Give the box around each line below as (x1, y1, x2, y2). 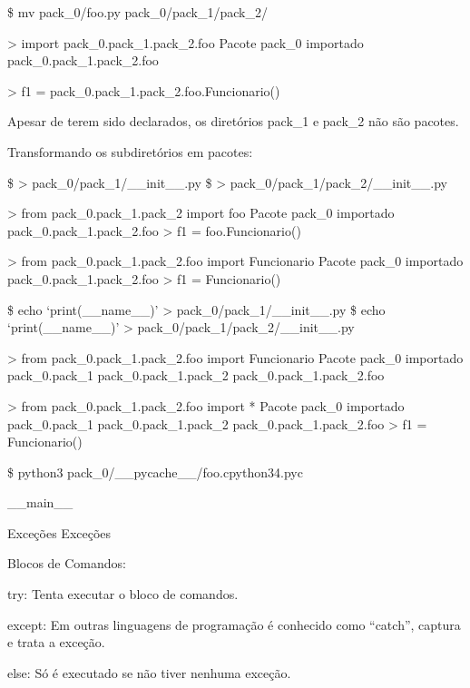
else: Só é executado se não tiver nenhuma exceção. (7, 663, 291, 682)
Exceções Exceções (7, 523, 112, 542)
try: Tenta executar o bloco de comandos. (7, 585, 239, 604)
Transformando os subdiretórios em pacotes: (7, 142, 253, 161)
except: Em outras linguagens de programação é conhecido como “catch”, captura (7, 614, 461, 634)
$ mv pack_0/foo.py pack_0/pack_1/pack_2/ (7, 3, 268, 21)
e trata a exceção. (7, 633, 105, 652)
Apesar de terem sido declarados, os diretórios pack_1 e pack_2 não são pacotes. (7, 112, 459, 131)
